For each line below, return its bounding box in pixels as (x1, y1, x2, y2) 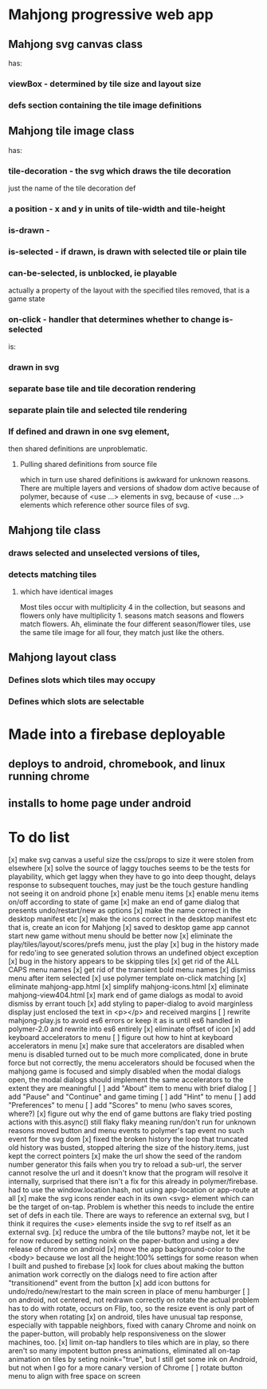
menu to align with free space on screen (8, 1371, 141, 1381)
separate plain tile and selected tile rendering (8, 405, 187, 416)
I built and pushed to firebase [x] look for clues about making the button (8, 1261, 245, 1271)
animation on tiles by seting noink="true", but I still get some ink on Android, (8, 1355, 257, 1364)
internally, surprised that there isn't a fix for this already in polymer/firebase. (8, 1177, 258, 1187)
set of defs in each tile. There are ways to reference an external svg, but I (8, 1210, 249, 1220)
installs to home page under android (8, 797, 191, 810)
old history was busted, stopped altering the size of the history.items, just (8, 1143, 249, 1152)
